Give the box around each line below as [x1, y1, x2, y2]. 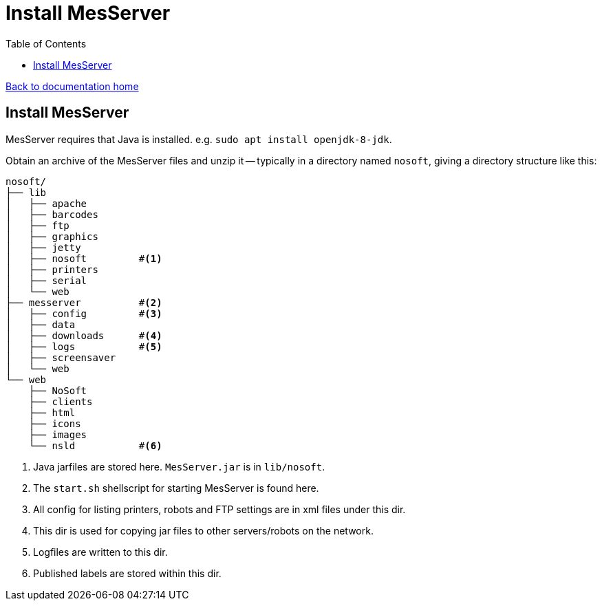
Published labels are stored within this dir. [33, 567, 222, 579]
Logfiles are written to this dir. [33, 545, 168, 558]
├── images [28, 429, 87, 440]
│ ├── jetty [6, 241, 81, 253]
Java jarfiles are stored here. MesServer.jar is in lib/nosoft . [33, 460, 325, 473]
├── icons [28, 418, 81, 429]
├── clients [28, 396, 93, 407]
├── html [28, 407, 76, 418]
